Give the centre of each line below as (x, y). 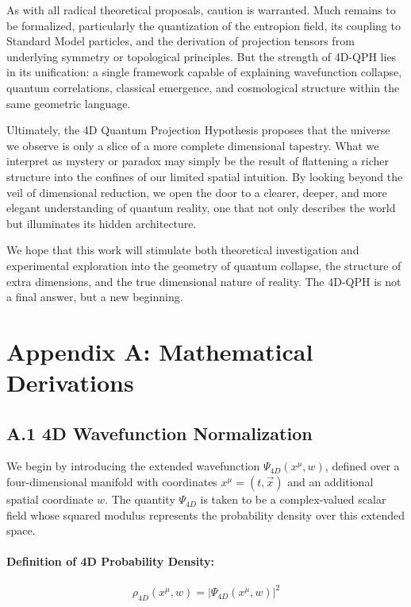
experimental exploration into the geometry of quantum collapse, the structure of (204, 265)
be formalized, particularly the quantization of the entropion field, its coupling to (204, 25)
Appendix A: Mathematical (160, 351)
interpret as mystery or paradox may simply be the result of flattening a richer (198, 161)
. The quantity (140, 499)
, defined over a (362, 466)
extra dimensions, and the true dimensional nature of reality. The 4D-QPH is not (204, 281)
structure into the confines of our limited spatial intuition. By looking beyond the (205, 176)
